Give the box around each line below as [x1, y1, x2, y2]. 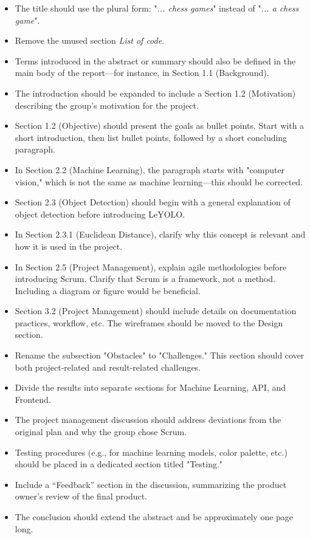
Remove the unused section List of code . [15, 34, 165, 47]
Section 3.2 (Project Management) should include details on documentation [15, 304, 297, 317]
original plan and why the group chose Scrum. [15, 425, 187, 438]
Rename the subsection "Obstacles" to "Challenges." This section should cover [15, 349, 305, 362]
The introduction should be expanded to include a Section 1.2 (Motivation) [15, 86, 296, 99]
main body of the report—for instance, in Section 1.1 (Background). [15, 66, 269, 79]
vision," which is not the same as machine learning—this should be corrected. [15, 175, 303, 188]
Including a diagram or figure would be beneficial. [15, 284, 201, 297]
